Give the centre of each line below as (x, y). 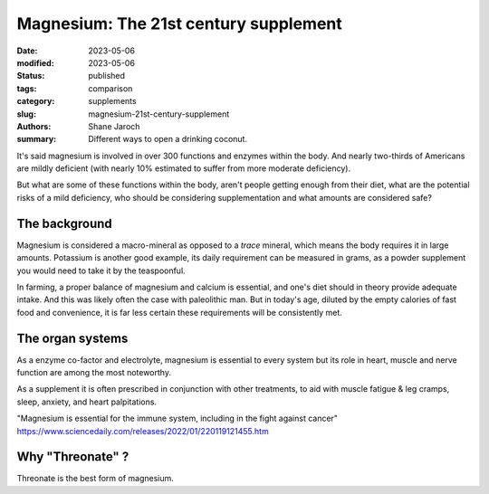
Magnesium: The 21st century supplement (180, 24)
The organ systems (72, 338)
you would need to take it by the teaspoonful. (101, 271)
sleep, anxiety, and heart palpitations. (87, 402)
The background (64, 223)
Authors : (34, 126)
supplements (112, 101)
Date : (27, 51)
